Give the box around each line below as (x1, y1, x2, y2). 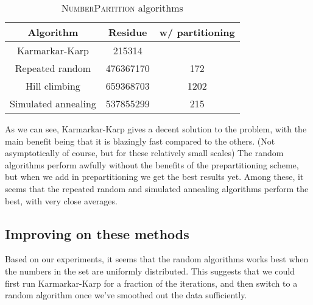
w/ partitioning (159, 25, 235, 39)
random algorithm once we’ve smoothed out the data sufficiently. (5, 289, 247, 301)
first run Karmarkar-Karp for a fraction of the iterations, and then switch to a (5, 276, 298, 289)
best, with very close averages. (5, 194, 118, 207)
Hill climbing (26, 79, 80, 93)
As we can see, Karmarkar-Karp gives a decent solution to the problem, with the (5, 123, 307, 135)
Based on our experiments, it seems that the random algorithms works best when (5, 253, 309, 265)
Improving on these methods (5, 224, 189, 243)
